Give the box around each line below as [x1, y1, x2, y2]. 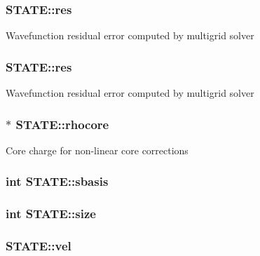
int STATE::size [6, 205, 96, 222]
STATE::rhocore [15, 115, 109, 133]
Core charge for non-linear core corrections [6, 142, 189, 157]
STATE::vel [6, 237, 71, 255]
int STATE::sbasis [6, 173, 109, 190]
